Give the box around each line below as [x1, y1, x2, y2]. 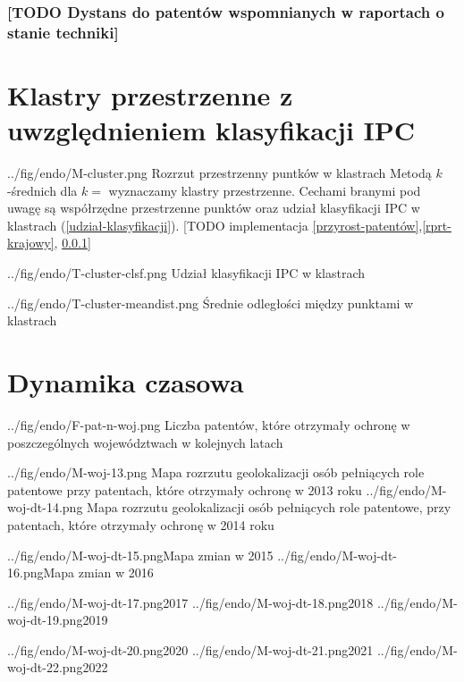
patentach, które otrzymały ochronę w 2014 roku [7, 515, 274, 534]
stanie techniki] [7, 21, 119, 43]
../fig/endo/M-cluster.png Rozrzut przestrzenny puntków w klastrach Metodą [7, 164, 432, 182]
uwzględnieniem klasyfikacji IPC [7, 112, 416, 148]
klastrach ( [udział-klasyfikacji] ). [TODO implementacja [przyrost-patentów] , [7, 215, 423, 234]
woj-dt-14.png [7, 498, 83, 517]
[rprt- [422, 215, 451, 234]
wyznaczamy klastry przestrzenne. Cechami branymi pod [108, 181, 421, 199]
